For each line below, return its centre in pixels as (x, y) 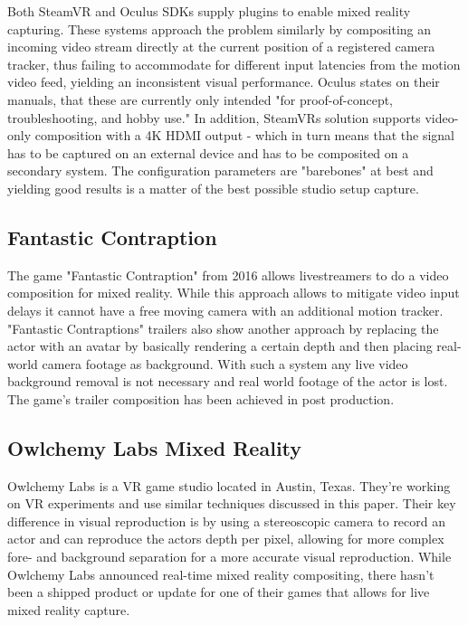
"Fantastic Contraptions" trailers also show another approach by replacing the (223, 328)
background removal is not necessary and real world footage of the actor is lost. (228, 381)
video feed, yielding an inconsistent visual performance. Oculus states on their (224, 82)
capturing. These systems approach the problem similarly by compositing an (220, 28)
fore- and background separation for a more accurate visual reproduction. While (229, 557)
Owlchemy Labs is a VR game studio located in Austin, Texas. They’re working (229, 485)
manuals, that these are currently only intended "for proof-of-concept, (201, 99)
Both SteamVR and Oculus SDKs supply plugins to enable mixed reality (209, 11)
